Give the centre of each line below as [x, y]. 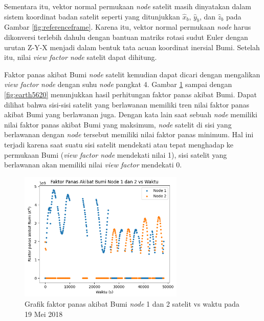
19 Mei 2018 [44, 314]
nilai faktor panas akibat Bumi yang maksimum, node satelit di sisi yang [118, 124]
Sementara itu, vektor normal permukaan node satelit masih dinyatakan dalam [128, 6]
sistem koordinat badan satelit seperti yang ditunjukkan [92, 16]
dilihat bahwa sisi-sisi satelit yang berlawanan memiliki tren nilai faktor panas [127, 104]
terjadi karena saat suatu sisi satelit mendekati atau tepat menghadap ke [119, 144]
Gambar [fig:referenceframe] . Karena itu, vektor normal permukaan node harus [128, 27]
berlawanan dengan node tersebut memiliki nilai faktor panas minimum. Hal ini [129, 134]
